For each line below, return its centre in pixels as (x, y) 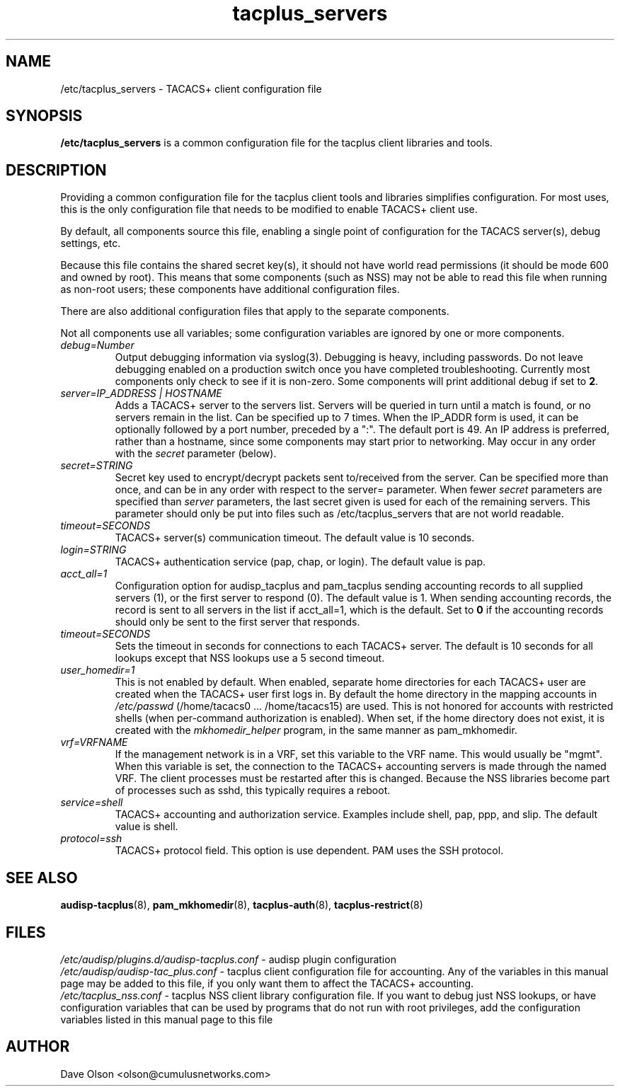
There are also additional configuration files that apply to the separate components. (255, 311)
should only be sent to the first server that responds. (237, 622)
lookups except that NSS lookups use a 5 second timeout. (250, 658)
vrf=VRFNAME (94, 742)
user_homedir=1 (98, 670)
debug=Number (97, 345)
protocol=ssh (91, 839)
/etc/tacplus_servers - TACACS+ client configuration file (191, 88)
